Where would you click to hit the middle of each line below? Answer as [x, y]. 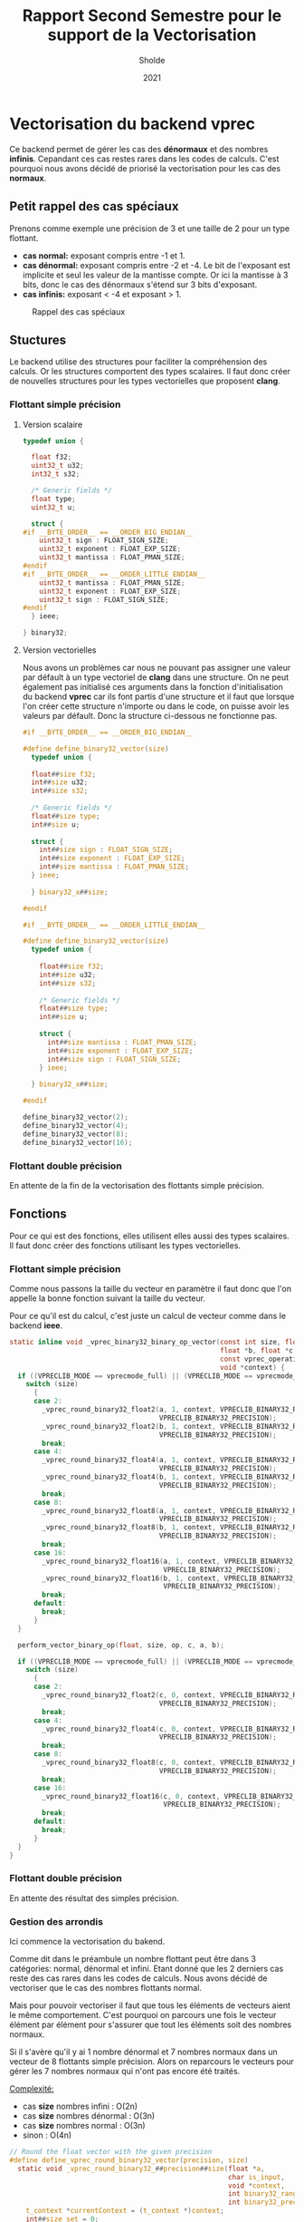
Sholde [152, 60]
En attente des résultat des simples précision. [94, 1898]
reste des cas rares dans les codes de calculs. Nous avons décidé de [138, 1978]
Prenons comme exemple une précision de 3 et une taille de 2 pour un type [150, 228]
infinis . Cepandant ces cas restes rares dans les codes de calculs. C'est [144, 159]
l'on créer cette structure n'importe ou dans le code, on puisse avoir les [156, 706]
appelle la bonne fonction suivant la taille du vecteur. [108, 1298]
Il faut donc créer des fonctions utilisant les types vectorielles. [125, 1245]
